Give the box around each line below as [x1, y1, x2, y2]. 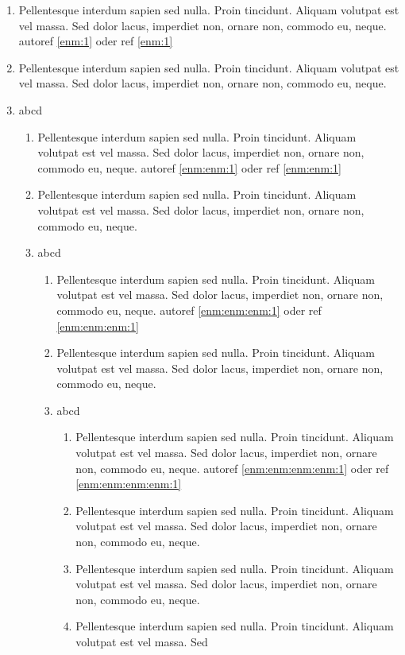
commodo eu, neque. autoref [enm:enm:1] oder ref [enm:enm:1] [37, 159, 342, 176]
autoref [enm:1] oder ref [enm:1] [18, 33, 173, 49]
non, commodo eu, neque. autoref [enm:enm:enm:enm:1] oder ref [75, 459, 389, 476]
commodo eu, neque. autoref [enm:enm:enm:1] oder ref [56, 301, 322, 318]
